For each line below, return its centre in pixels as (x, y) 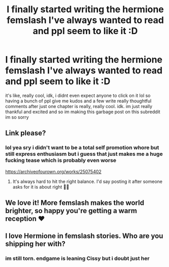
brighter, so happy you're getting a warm (71, 211)
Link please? (26, 133)
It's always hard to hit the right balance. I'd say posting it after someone (87, 181)
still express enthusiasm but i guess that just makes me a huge (84, 154)
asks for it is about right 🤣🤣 (41, 186)
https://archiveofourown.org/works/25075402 (53, 171)
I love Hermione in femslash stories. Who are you (84, 236)
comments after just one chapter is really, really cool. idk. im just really (79, 106)
